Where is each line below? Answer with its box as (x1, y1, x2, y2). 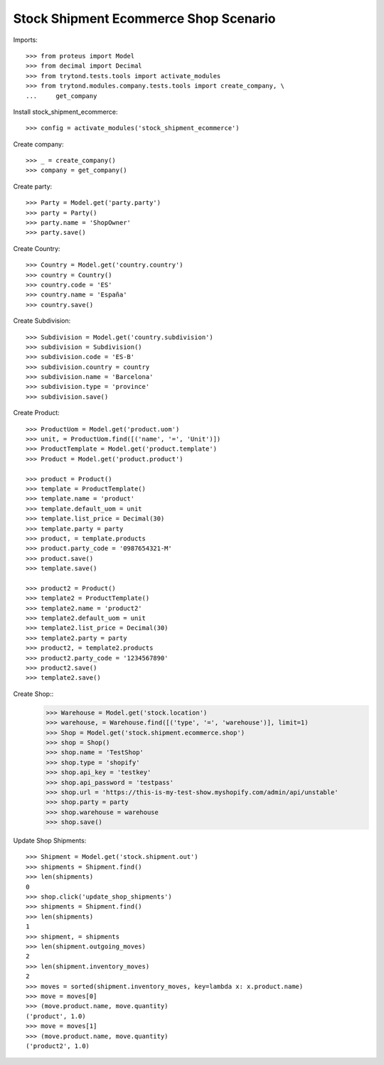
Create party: (13, 182, 53, 191)
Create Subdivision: (13, 316, 71, 325)
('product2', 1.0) (26, 1042, 90, 1050)
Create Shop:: (13, 690, 54, 698)
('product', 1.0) (26, 1012, 86, 1020)
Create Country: (13, 244, 60, 252)
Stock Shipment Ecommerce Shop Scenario (13, 11, 277, 26)
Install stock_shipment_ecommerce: (13, 107, 118, 116)
